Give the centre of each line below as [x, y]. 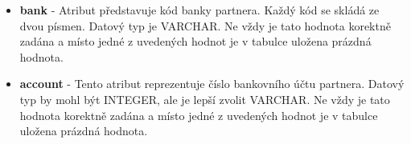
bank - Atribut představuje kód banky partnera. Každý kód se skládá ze [199, 10]
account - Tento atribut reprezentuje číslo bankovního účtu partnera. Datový [212, 84]
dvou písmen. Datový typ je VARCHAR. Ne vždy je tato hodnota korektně [205, 25]
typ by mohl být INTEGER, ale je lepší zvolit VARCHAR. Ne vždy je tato [205, 99]
